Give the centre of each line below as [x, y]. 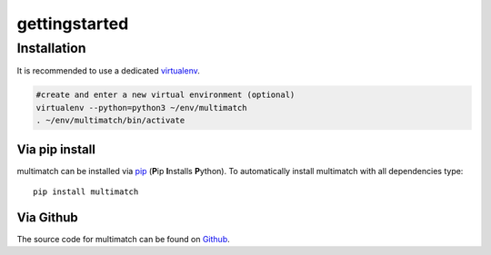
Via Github [48, 217]
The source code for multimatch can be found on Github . [124, 239]
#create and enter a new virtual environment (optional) [165, 95]
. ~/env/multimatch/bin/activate [110, 121]
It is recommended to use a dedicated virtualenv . [108, 71]
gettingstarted [73, 24]
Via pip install [56, 149]
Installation [51, 48]
